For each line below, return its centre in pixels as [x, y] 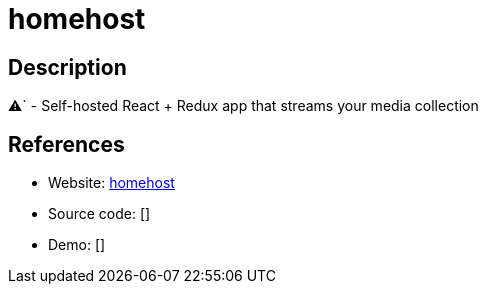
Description [67, 67]
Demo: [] [77, 245]
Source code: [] [99, 214]
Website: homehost [111, 183]
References [66, 144]
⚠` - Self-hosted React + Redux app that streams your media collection [243, 106]
